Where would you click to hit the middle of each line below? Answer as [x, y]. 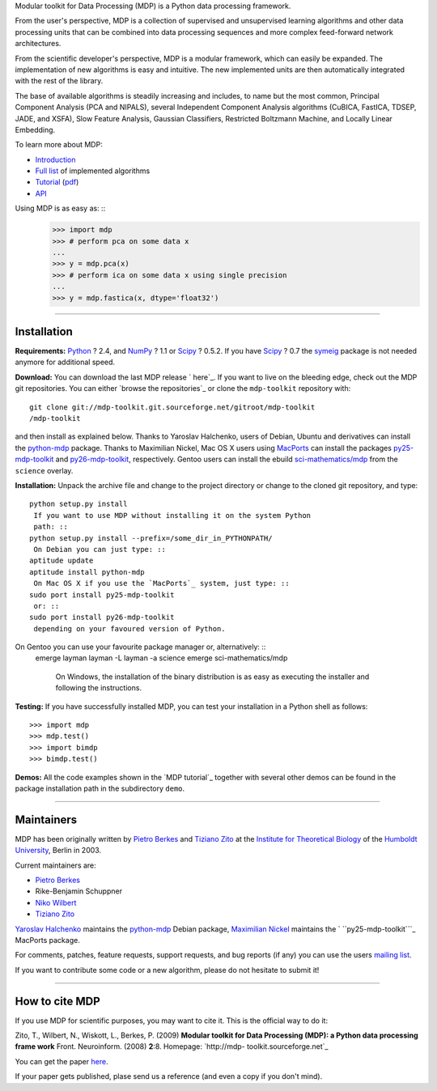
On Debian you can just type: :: [100, 549]
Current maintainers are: [55, 865]
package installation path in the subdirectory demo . [100, 788]
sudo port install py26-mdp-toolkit [102, 618]
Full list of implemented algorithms [93, 171]
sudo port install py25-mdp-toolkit [102, 594]
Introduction [55, 159]
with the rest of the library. [59, 81]
